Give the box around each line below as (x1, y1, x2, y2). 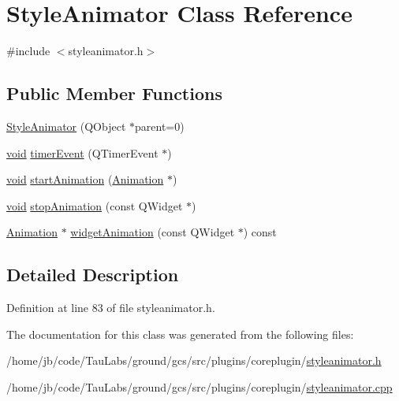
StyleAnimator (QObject (6, 117, 126, 134)
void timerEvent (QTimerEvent (6, 144, 158, 161)
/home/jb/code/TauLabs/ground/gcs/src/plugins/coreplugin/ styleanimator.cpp (6, 378, 393, 395)
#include (6, 43, 50, 59)
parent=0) (135, 117, 185, 134)
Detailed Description (6, 262, 179, 287)
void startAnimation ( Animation (6, 171, 164, 188)
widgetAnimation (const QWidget (70, 224, 235, 240)
